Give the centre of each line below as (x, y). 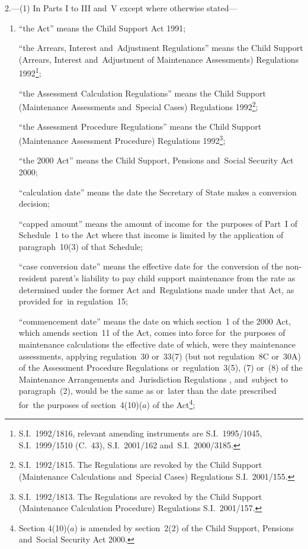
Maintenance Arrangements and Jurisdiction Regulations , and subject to (153, 379)
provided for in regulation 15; (73, 301)
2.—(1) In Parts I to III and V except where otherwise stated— (121, 8)
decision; (34, 203)
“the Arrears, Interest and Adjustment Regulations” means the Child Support (161, 48)
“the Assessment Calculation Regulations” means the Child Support (142, 93)
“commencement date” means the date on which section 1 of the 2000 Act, (155, 321)
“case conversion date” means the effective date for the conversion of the (151, 266)
